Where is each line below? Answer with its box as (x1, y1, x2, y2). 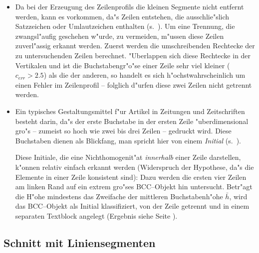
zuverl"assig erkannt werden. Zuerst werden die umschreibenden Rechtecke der (15, 40, 255, 51)
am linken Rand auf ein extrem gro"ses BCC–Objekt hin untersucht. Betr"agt (15, 181, 253, 192)
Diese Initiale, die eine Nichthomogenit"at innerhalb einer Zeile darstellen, (15, 152, 241, 162)
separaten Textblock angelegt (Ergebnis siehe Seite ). (15, 210, 178, 221)
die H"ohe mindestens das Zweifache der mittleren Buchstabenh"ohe (15, 191, 223, 201)
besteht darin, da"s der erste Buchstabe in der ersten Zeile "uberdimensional (15, 116, 249, 126)
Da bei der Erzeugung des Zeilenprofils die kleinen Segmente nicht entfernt (15, 1, 244, 11)
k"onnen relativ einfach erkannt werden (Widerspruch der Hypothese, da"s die (15, 161, 254, 172)
